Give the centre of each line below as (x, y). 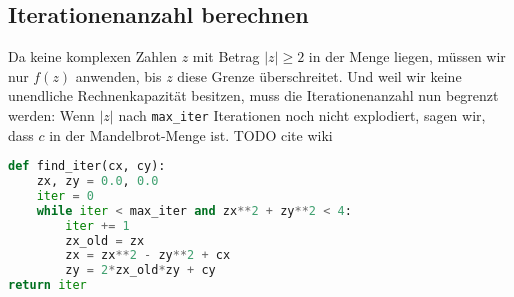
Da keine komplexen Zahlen (92, 56)
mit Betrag (226, 56)
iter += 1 (97, 225)
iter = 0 (65, 195)
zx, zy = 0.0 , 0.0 (97, 181)
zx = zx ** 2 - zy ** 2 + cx (148, 255)
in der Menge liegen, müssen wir (407, 56)
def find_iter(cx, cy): (87, 166)
